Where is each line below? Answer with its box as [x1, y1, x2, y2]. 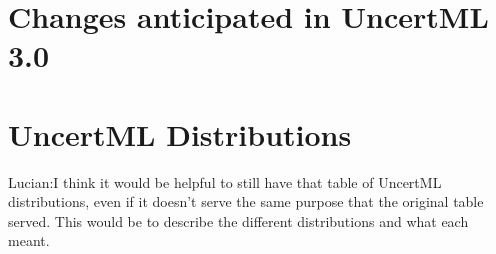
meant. [8, 230, 50, 251]
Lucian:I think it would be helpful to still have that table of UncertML [8, 171, 442, 192]
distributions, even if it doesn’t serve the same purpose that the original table [8, 191, 484, 212]
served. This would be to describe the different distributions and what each [8, 210, 469, 231]
